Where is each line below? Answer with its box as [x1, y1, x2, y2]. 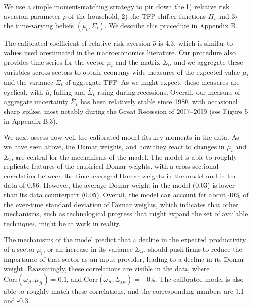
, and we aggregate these [169, 57, 243, 67]
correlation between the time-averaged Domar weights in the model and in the [4, 170, 237, 180]
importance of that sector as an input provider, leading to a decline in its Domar [4, 254, 244, 264]
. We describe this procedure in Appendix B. [104, 20, 237, 31]
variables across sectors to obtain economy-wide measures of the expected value [4, 67, 240, 77]
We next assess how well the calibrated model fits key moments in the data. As [4, 132, 239, 142]
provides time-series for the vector [4, 57, 105, 67]
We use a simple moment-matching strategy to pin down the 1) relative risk [4, 1, 230, 11]
